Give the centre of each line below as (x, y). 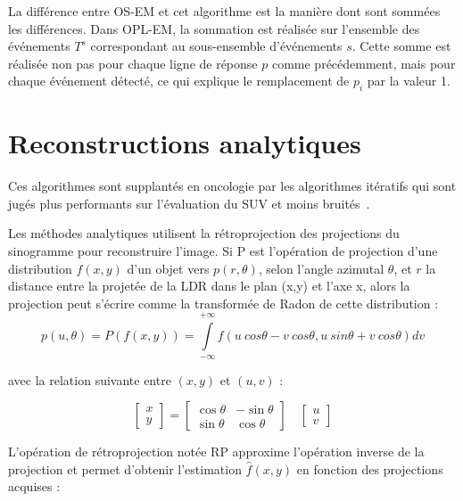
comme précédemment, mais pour (364, 63)
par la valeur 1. (409, 81)
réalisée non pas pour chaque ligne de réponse (133, 63)
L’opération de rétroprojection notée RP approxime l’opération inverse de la (216, 452)
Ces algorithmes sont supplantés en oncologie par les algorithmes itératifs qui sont (232, 186)
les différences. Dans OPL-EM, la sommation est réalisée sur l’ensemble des (214, 28)
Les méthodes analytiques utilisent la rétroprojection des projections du (204, 233)
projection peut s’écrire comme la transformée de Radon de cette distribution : (223, 303)
